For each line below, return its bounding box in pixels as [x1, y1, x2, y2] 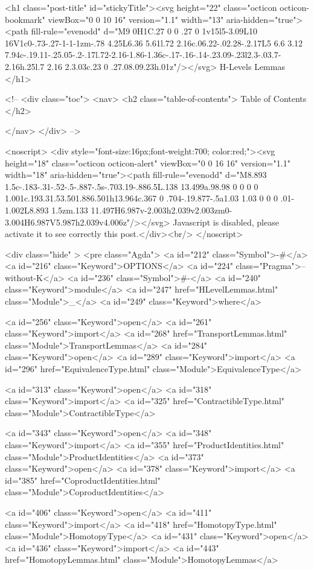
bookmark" [5, 13, 45, 25]
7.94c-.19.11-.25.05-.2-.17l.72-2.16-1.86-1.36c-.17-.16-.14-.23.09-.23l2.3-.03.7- [5, 48, 281, 61]
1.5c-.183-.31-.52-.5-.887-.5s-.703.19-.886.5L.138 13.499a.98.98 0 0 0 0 [5, 180, 258, 192]
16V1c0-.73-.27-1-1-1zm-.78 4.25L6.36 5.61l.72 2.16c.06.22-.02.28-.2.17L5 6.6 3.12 [5, 36, 303, 49]
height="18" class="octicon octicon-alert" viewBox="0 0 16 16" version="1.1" [5, 156, 290, 169]
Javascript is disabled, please [173, 215, 279, 228]
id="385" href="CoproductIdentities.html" [5, 473, 161, 486]
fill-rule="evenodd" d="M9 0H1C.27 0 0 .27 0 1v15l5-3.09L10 [31, 25, 258, 37]
